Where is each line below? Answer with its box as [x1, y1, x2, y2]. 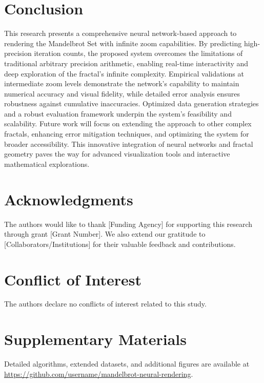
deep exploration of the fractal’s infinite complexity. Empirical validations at [4, 68, 244, 79]
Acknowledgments [4, 188, 133, 209]
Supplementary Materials [4, 329, 187, 350]
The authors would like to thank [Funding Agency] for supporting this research [4, 218, 253, 229]
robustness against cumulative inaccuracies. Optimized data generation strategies [4, 98, 259, 109]
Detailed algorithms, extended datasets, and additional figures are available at [4, 358, 250, 369]
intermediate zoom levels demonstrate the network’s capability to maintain [4, 78, 239, 89]
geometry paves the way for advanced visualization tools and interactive [4, 148, 230, 159]
